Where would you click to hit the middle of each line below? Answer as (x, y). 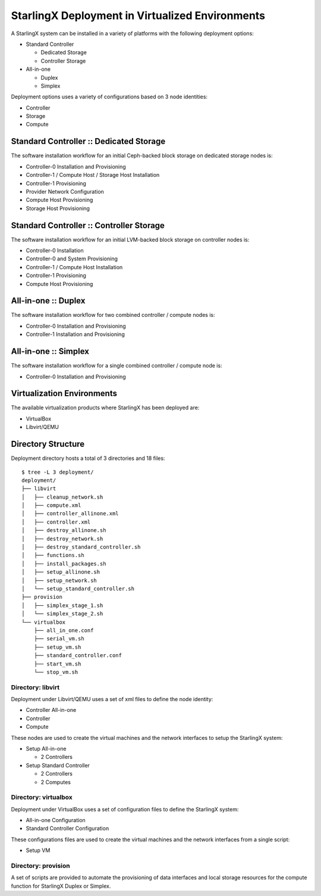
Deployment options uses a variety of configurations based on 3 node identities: (109, 97)
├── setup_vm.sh (57, 647)
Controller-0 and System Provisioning (72, 259)
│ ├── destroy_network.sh (62, 539)
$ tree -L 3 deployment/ (58, 472)
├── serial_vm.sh (59, 639)
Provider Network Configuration (65, 191)
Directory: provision (41, 866)
